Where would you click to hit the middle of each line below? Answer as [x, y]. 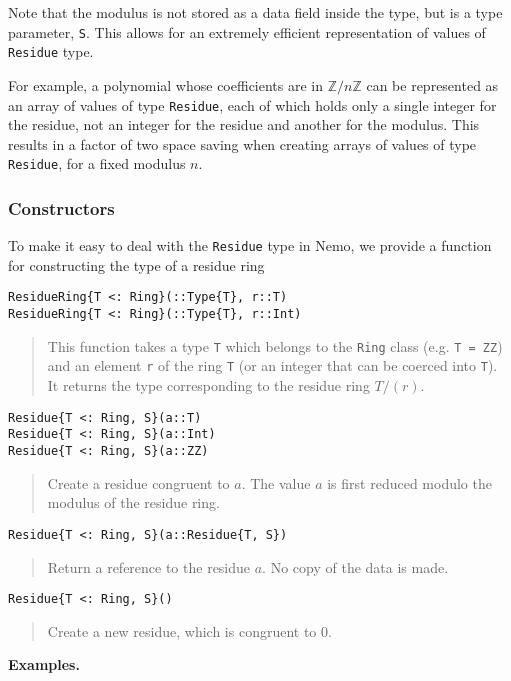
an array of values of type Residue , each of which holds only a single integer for [252, 104]
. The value [276, 482]
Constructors [61, 207]
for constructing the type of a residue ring [136, 264]
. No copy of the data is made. [355, 566]
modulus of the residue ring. [133, 502]
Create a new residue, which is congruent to [182, 630]
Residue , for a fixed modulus [97, 163]
